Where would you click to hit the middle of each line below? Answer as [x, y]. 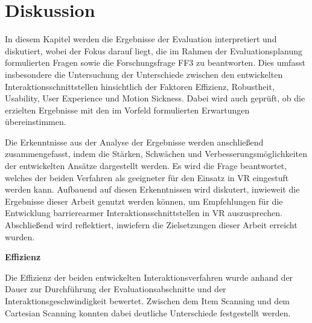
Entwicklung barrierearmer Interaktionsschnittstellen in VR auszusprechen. [144, 213]
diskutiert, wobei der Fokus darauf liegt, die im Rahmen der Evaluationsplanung [154, 50]
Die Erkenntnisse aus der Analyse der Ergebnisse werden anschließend [134, 142]
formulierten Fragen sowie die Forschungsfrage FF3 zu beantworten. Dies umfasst [155, 62]
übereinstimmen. [36, 122]
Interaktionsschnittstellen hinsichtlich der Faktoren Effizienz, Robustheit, [140, 86]
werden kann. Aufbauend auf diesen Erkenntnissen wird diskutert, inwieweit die [152, 189]
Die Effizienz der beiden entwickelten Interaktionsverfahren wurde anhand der [149, 277]
